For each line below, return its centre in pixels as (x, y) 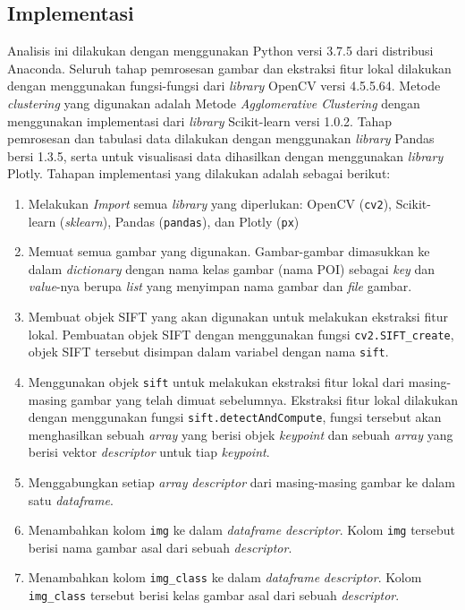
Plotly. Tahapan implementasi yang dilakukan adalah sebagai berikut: (199, 173)
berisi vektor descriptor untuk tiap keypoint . (149, 452)
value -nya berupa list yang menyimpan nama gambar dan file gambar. (220, 286)
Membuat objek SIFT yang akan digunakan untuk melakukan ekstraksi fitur (238, 317)
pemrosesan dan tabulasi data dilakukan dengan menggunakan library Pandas (221, 138)
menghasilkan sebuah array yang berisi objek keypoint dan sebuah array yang (241, 434)
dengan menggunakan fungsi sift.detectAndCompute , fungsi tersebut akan (235, 417)
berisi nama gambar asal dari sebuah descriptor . (160, 547)
